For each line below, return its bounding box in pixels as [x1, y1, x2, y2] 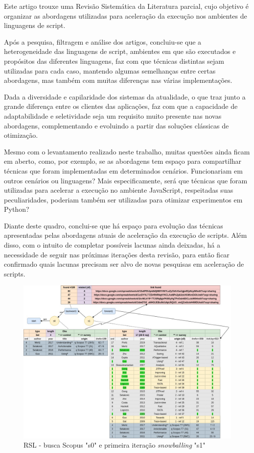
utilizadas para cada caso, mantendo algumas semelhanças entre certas [4, 65, 216, 75]
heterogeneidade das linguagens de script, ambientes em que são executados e [4, 46, 236, 56]
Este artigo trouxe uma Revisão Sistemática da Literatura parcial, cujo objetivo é [4, 1, 249, 11]
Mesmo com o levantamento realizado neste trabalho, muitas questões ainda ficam [4, 146, 250, 156]
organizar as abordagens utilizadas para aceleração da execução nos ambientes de [4, 10, 247, 21]
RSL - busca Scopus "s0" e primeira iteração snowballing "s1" [23, 440, 206, 450]
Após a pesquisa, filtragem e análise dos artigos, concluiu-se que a [4, 36, 202, 47]
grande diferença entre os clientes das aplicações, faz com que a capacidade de [4, 101, 238, 111]
